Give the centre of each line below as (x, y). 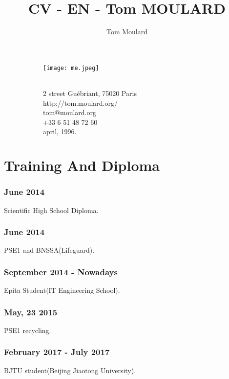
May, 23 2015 (31, 312)
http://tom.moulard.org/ (80, 103)
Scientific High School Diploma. (51, 210)
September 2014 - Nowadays (61, 272)
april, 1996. (60, 131)
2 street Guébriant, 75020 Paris (90, 93)
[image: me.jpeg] (71, 68)
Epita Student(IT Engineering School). (62, 290)
